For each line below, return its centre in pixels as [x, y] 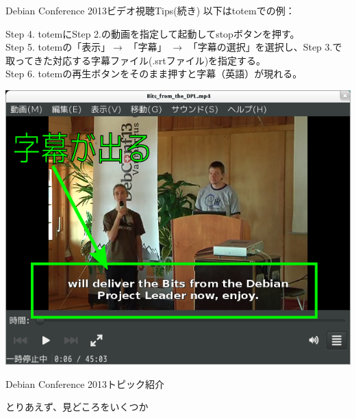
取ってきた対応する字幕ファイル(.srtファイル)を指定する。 [136, 60]
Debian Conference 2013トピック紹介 [85, 383]
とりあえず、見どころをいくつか [77, 407]
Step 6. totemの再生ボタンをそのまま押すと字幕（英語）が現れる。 [154, 74]
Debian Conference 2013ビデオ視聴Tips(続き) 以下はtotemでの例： [150, 10]
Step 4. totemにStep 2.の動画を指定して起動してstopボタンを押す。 [153, 33]
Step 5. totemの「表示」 [58, 47]
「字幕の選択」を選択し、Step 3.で [265, 47]
